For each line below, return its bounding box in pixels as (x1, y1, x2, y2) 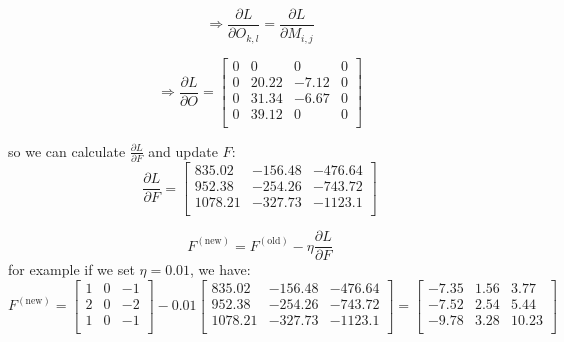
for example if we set (8, 259, 135, 280)
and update (148, 140, 218, 161)
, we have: (190, 259, 251, 280)
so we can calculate (8, 140, 126, 161)
